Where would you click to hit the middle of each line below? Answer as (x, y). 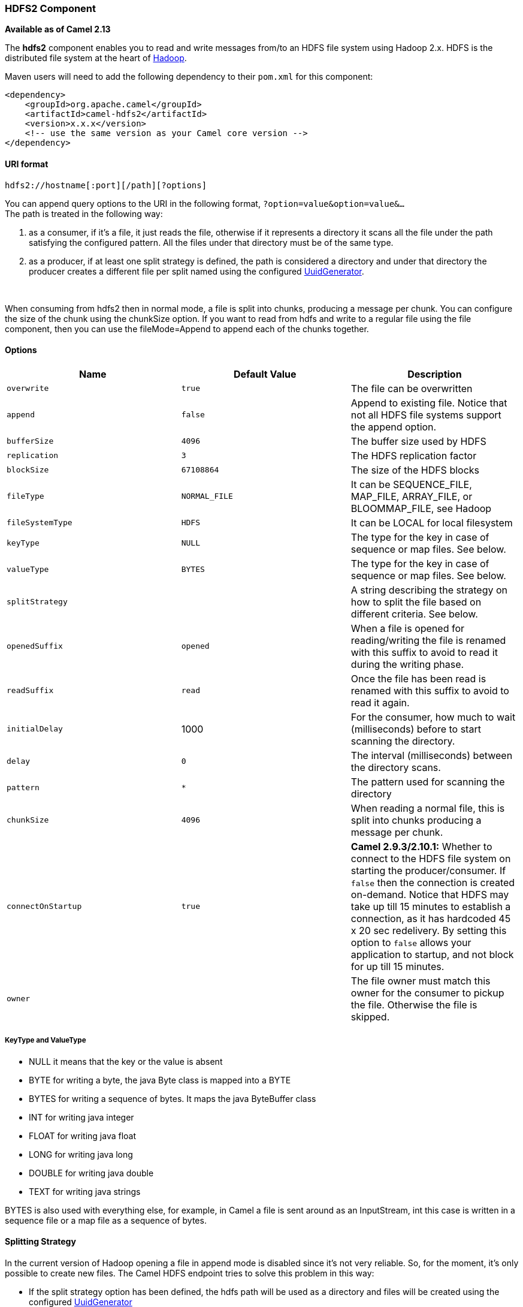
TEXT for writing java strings (85, 1191)
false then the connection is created (433, 882)
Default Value (265, 374)
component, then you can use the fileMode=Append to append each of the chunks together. (187, 329)
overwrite (28, 389)
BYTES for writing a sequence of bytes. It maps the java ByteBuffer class (173, 1098)
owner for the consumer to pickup (427, 993)
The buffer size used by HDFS (418, 441)
